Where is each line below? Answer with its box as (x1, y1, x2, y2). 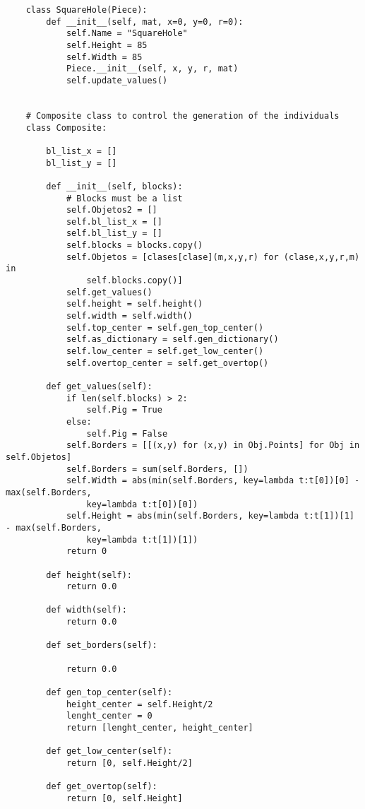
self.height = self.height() (66, 299, 203, 309)
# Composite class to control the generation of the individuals (25, 110, 340, 121)
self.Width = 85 (66, 52, 143, 62)
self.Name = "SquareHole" (66, 28, 188, 39)
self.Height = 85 (66, 40, 148, 50)
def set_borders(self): (46, 640, 157, 651)
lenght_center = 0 (66, 711, 152, 721)
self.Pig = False (86, 428, 168, 439)
